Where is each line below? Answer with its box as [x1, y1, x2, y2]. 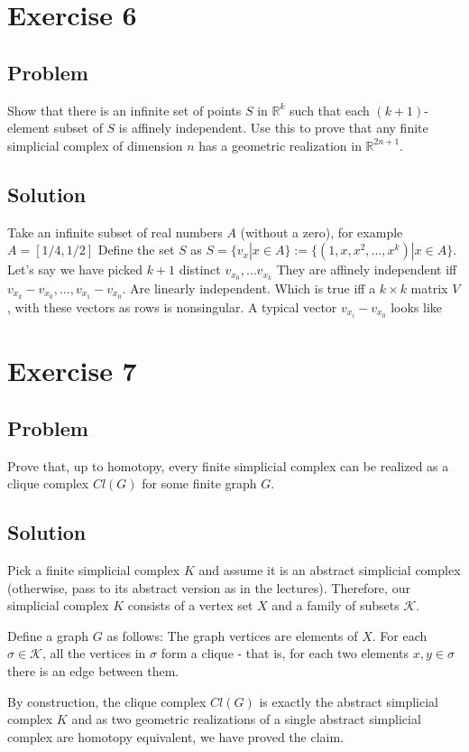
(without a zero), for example [240, 222, 403, 241]
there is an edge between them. [7, 661, 179, 680]
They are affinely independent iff [276, 260, 457, 279]
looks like [391, 297, 443, 316]
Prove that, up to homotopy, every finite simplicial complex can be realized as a [7, 456, 449, 475]
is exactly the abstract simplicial [259, 692, 439, 710]
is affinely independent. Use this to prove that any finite [118, 118, 428, 137]
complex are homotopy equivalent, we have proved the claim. [7, 727, 344, 746]
